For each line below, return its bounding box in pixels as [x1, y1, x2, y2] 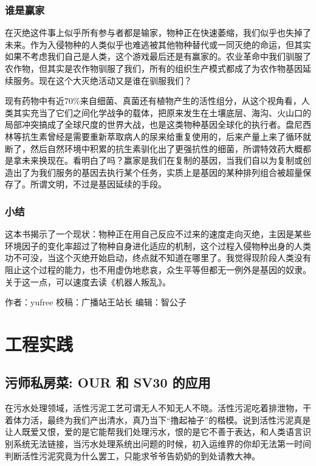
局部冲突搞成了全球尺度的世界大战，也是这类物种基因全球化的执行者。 [5, 118, 286, 131]
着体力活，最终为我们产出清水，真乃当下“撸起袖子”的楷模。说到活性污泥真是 [5, 413, 311, 426]
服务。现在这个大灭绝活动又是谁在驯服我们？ [13, 74, 192, 86]
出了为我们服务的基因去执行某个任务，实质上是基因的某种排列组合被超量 [13, 165, 303, 178]
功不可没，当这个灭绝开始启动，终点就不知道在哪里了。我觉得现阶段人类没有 [5, 251, 311, 264]
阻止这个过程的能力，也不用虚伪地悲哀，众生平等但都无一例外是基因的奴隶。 [5, 263, 311, 276]
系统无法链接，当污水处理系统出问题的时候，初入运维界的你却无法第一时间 [13, 437, 311, 450]
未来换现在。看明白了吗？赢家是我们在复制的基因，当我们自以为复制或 [21, 154, 303, 167]
